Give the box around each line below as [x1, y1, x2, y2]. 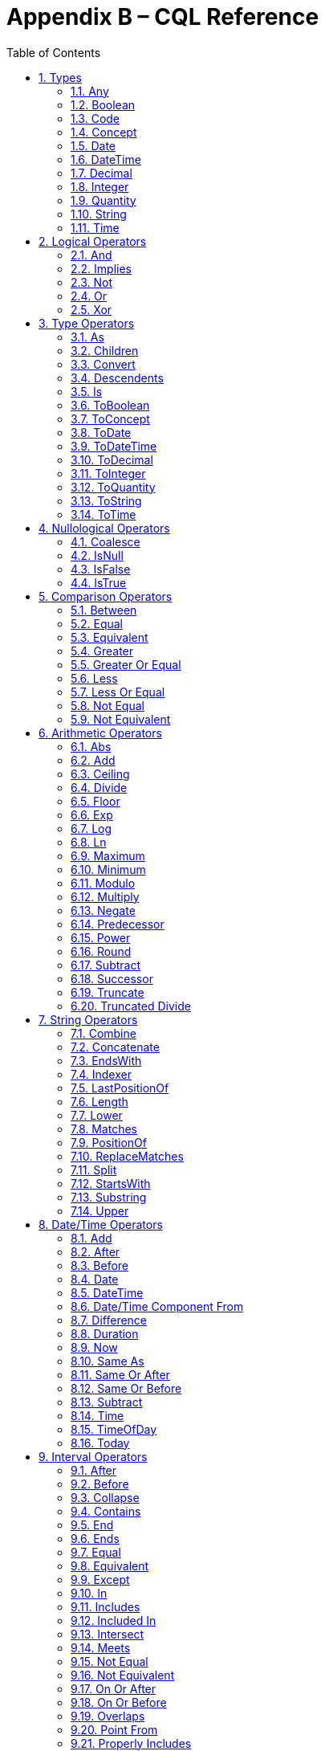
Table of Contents [6, 45, 101, 59]
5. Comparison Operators [39, 589, 173, 603]
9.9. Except [71, 1572, 130, 1586]
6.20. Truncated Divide [71, 998, 191, 1013]
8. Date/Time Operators [39, 1217, 163, 1231]
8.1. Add [71, 1231, 112, 1245]
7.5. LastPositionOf [71, 1080, 169, 1095]
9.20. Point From [71, 1722, 158, 1737]
